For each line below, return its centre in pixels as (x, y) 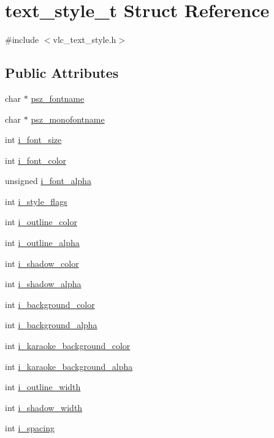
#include (22, 40)
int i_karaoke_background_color (68, 346)
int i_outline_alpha (42, 243)
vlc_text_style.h (85, 40)
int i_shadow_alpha (43, 284)
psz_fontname (58, 98)
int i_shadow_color (42, 263)
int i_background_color (50, 304)
